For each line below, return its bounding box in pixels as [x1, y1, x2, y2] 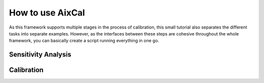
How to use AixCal [9, 7, 85, 18]
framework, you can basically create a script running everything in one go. [9, 38, 159, 44]
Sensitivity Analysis [9, 50, 71, 59]
